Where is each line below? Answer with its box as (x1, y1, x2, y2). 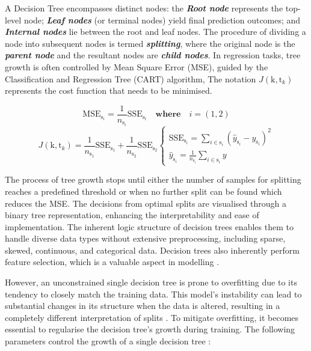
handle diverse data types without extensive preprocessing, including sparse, (5, 232, 286, 245)
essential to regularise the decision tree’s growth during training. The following (5, 323, 295, 335)
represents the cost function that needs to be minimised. (5, 84, 212, 97)
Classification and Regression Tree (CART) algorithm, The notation (5, 72, 256, 85)
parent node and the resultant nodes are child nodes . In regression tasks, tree (5, 49, 301, 61)
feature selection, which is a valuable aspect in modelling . (5, 255, 220, 268)
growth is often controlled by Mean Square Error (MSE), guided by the (5, 60, 268, 73)
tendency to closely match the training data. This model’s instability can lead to (5, 287, 302, 300)
